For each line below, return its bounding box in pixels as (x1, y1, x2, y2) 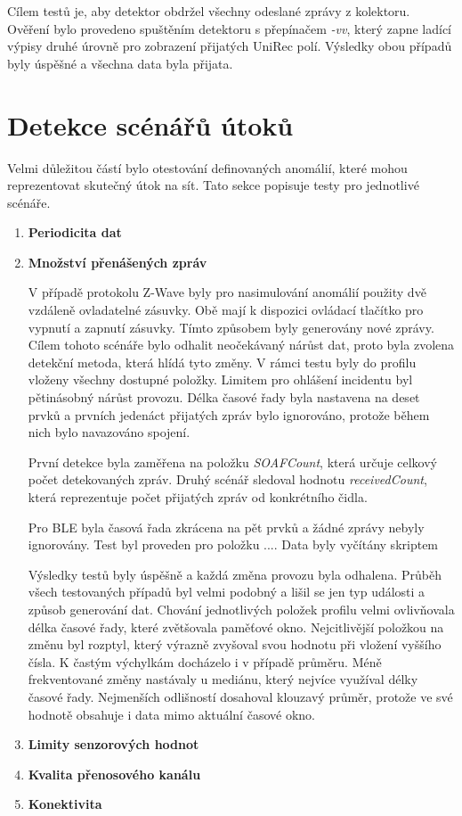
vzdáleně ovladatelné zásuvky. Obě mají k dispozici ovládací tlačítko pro (28, 301, 424, 319)
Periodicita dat (28, 223, 122, 242)
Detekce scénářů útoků (7, 106, 294, 143)
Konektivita (28, 795, 102, 813)
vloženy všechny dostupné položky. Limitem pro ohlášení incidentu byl (28, 370, 413, 389)
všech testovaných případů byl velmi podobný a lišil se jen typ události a (28, 582, 426, 601)
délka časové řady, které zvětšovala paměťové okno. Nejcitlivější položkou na (28, 617, 444, 636)
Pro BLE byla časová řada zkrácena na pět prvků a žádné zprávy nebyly (28, 517, 425, 536)
